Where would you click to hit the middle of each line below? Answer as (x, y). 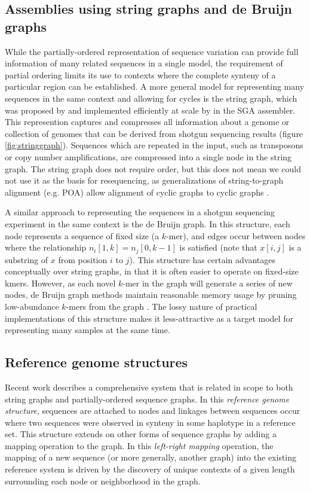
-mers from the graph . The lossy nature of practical (162, 306)
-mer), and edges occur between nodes (236, 235)
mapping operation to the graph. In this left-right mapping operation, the (139, 445)
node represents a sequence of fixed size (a (82, 235)
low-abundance (32, 306)
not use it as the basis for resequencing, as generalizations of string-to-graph (144, 180)
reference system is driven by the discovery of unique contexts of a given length (150, 469)
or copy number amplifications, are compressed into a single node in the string (148, 156)
